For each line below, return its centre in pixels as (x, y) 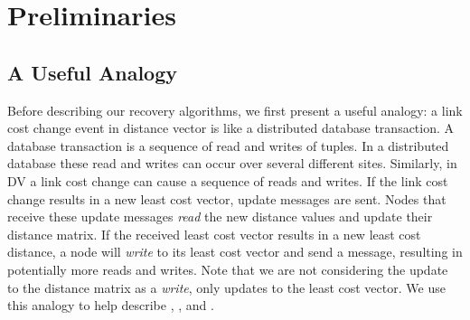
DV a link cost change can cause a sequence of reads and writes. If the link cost (228, 180)
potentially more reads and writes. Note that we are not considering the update (228, 269)
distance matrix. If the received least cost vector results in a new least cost (214, 234)
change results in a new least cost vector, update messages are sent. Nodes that (227, 198)
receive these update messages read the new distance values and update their (220, 216)
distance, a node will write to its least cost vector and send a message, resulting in (235, 252)
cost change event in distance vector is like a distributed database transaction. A (231, 128)
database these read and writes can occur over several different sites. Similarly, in (232, 163)
